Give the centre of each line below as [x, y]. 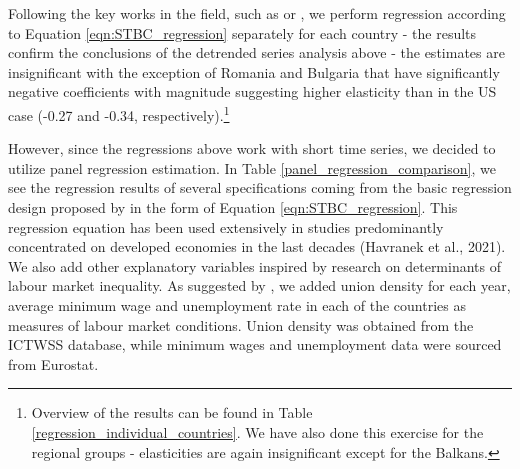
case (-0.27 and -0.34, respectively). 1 [119, 113]
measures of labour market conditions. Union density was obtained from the [241, 324]
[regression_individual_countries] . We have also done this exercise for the [257, 431]
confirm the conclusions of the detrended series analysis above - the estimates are [256, 52]
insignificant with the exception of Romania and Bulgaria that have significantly [254, 71]
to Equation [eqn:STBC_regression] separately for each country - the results [242, 32]
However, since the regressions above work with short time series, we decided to [252, 148]
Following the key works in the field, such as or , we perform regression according [257, 13]
